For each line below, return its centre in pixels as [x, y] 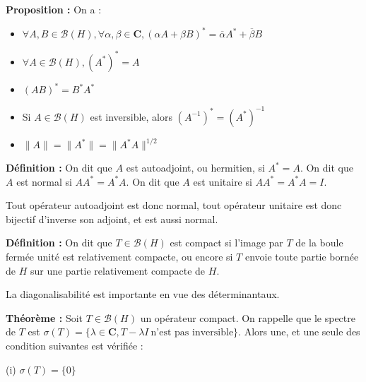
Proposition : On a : [54, 9]
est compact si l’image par [226, 243]
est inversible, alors [131, 116]
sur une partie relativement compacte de [118, 270]
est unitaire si [223, 181]
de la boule [319, 243]
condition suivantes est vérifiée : [75, 346]
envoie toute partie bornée [302, 257]
